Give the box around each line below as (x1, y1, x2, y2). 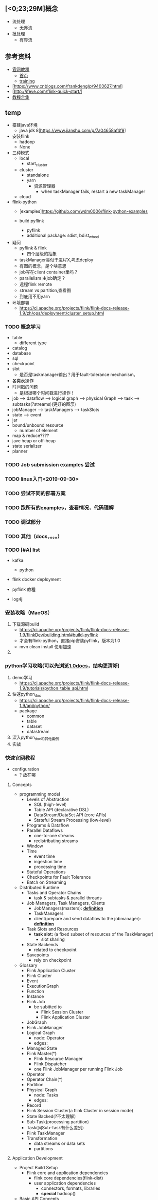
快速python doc (12, 691, 41, 698)
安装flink (12, 133, 30, 139)
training (19, 78, 35, 84)
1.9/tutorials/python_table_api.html (19, 685, 88, 691)
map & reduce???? (12, 433, 50, 438)
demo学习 (12, 674, 33, 680)
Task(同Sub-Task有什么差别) (26, 1124, 84, 1130)
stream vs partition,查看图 (19, 288, 71, 293)
